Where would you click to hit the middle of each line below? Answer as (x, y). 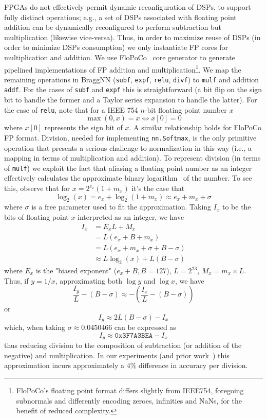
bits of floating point (36, 217)
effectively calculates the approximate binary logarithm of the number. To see (128, 178)
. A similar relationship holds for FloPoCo (195, 127)
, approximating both (89, 280)
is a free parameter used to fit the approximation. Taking (121, 207)
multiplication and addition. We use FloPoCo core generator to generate (120, 57)
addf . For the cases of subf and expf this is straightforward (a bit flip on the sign (133, 89)
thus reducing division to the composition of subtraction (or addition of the (123, 345)
